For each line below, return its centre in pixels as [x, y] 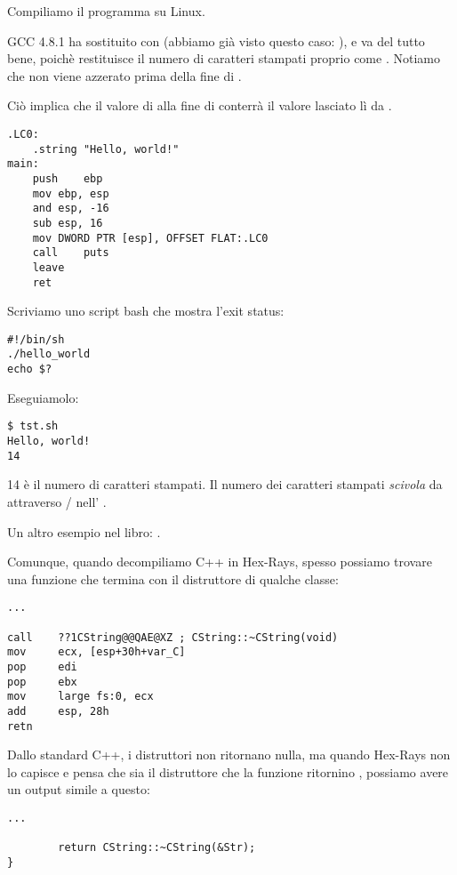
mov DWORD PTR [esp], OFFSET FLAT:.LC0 [150, 238]
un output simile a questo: [79, 789]
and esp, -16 [71, 209]
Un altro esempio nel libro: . [84, 531]
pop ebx [42, 682]
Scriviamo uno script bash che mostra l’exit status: [146, 311]
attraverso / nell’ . [57, 501]
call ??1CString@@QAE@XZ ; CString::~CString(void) [173, 637]
